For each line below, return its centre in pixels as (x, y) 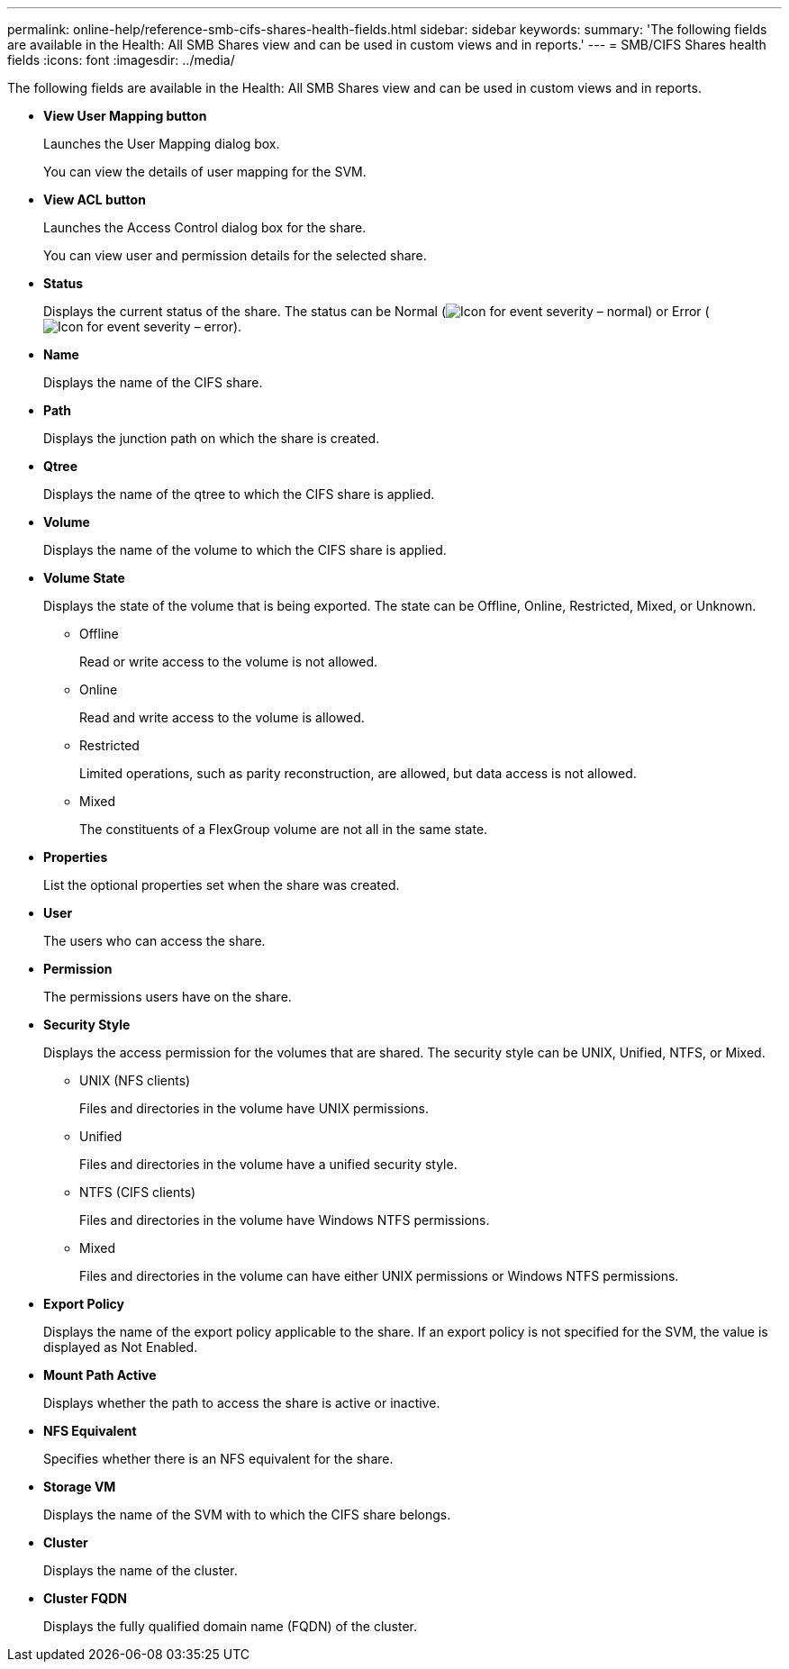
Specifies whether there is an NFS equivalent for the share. (218, 1459)
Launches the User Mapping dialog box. (162, 144)
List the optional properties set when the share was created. (222, 885)
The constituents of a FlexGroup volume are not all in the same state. (284, 829)
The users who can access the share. (154, 941)
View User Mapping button (125, 116)
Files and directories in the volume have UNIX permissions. (254, 1108)
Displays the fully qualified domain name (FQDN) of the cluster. (231, 1626)
